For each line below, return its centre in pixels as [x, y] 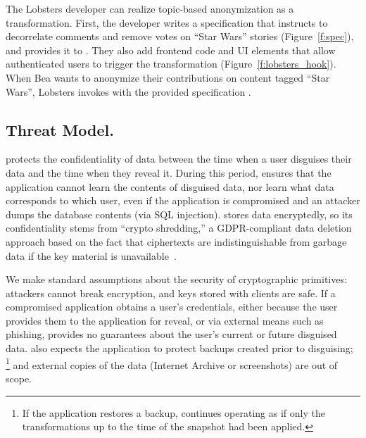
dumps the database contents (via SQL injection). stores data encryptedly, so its [179, 214]
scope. [19, 378]
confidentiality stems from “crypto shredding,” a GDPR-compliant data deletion [179, 228]
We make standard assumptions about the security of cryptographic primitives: [176, 279]
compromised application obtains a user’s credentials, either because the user [172, 307]
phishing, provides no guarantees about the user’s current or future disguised [171, 334]
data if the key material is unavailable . [91, 255]
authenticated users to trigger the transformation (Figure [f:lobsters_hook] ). [171, 64]
